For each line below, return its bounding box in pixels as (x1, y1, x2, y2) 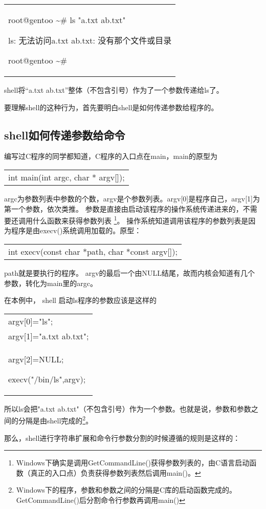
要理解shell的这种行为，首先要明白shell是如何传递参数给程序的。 (4, 101, 218, 112)
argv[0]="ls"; (8, 315, 53, 327)
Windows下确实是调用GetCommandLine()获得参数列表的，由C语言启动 (16, 457, 250, 468)
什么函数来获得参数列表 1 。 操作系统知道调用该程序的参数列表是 (32, 214, 249, 226)
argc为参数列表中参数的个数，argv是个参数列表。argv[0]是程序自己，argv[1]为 (4, 193, 260, 203)
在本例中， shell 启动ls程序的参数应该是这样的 (4, 295, 157, 306)
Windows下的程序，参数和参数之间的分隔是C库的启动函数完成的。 (16, 484, 236, 495)
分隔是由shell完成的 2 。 (18, 414, 93, 426)
